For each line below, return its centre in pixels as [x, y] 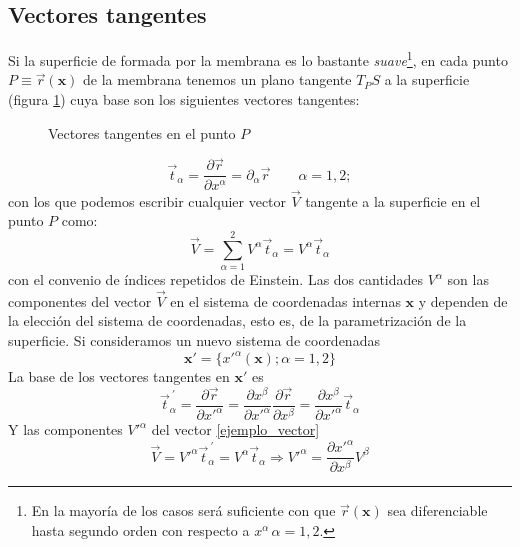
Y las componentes [65, 429]
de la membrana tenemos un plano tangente [217, 79]
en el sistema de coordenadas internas [285, 300]
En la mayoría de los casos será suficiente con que [183, 510]
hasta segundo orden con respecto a [140, 529]
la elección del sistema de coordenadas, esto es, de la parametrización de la [237, 320]
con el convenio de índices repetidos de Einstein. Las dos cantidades [216, 279]
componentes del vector [80, 300]
